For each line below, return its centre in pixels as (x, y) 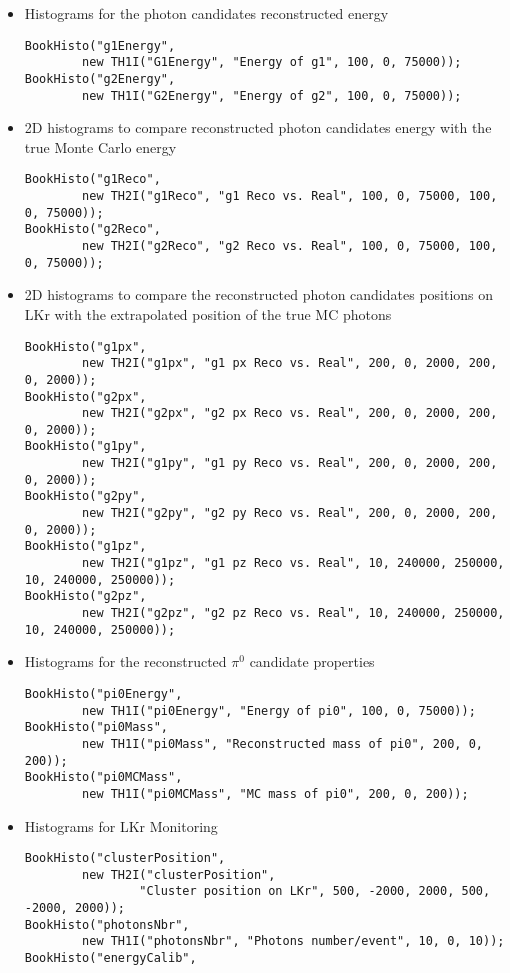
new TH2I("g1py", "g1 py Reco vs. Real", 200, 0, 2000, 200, (290, 463)
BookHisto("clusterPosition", (125, 858)
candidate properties (312, 661)
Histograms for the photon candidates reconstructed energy (206, 13)
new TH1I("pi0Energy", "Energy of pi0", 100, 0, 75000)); (279, 710)
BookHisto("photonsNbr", (107, 924)
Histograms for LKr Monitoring (121, 825)
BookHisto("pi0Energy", (103, 693)
